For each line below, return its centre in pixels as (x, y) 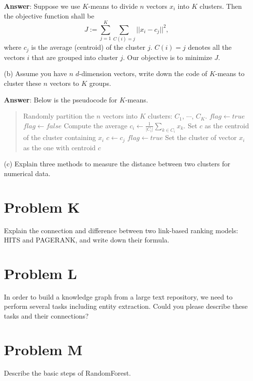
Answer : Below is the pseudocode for (61, 99)
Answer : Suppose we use (42, 6)
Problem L (40, 273)
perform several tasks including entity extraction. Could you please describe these (126, 306)
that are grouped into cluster (75, 57)
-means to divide (113, 6)
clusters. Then (221, 6)
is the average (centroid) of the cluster (88, 47)
